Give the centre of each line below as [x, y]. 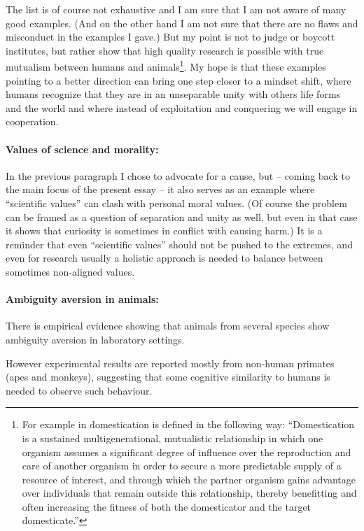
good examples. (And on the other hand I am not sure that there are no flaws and [182, 23]
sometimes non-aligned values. [70, 271]
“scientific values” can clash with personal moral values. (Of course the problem [176, 203]
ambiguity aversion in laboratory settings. [95, 339]
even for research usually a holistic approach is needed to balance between [164, 258]
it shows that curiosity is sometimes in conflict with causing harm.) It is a [164, 231]
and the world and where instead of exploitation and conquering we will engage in [182, 107]
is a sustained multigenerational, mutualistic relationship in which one [173, 438]
